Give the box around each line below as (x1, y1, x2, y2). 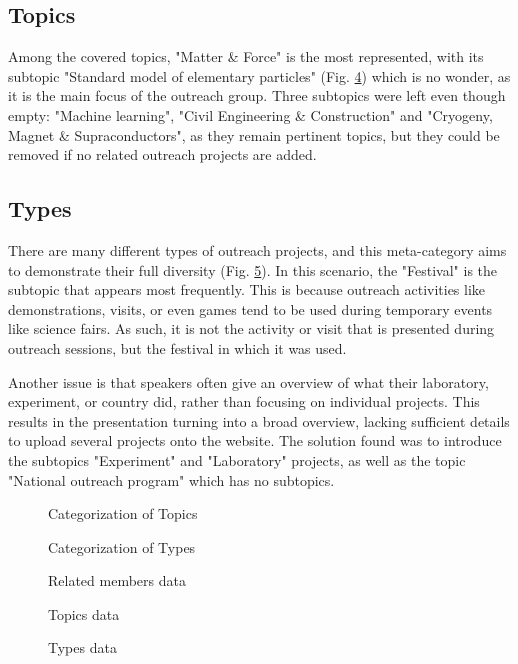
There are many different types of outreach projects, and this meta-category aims (8, 239, 507, 260)
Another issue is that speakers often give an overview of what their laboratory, (8, 371, 489, 392)
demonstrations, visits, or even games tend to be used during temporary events (8, 298, 493, 319)
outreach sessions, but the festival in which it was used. (8, 337, 347, 358)
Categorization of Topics (48, 503, 198, 524)
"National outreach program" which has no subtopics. (8, 469, 335, 490)
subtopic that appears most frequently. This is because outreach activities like (8, 279, 486, 300)
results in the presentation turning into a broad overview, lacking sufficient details (8, 410, 510, 431)
